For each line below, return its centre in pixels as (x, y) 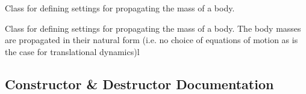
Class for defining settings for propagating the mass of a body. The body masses (153, 28)
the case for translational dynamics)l (72, 51)
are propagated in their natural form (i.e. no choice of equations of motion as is (151, 40)
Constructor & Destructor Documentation (139, 84)
